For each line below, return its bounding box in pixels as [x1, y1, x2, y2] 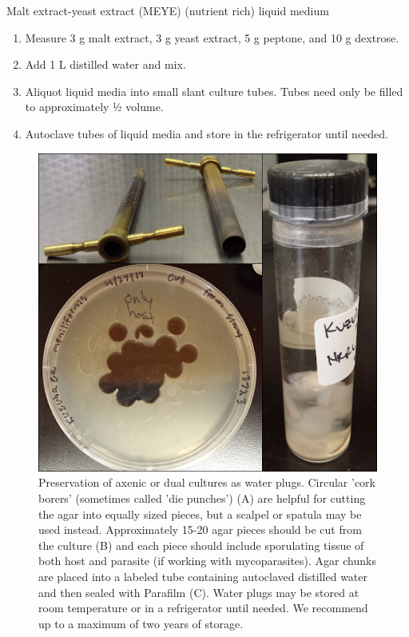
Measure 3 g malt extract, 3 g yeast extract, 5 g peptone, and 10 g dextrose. [25, 29, 399, 46]
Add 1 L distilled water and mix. [25, 56, 186, 73]
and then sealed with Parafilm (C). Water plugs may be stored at [38, 583, 359, 600]
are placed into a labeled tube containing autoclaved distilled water [38, 568, 368, 585]
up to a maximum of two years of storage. [38, 615, 244, 631]
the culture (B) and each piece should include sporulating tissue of [38, 536, 364, 553]
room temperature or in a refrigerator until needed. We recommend [38, 599, 368, 616]
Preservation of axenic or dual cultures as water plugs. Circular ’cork [38, 474, 375, 491]
